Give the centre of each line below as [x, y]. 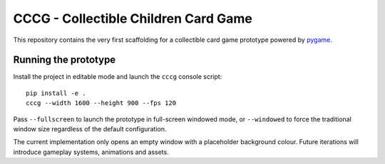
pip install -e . [56, 93]
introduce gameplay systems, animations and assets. [91, 152]
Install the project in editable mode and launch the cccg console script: [118, 77]
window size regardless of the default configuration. [90, 129]
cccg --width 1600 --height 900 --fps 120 [101, 103]
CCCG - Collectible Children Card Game [133, 18]
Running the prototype [65, 60]
